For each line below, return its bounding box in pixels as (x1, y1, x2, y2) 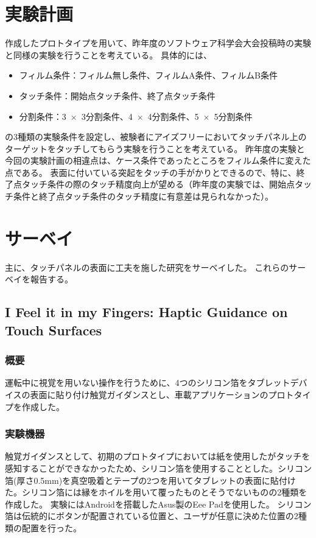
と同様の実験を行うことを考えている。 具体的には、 (5, 48, 212, 61)
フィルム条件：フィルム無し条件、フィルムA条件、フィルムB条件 (19, 69, 278, 82)
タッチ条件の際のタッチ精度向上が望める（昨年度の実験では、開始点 (21, 178, 295, 190)
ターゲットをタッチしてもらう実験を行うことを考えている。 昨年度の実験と (5, 142, 305, 155)
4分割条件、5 (147, 110, 199, 122)
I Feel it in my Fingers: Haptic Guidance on (5, 302, 288, 321)
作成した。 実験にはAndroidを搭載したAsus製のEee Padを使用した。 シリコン (5, 497, 312, 510)
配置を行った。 (21, 521, 82, 534)
